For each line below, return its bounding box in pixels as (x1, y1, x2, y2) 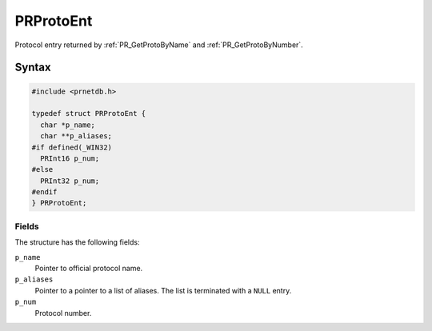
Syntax (14, 61, 51, 74)
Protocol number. (34, 308, 92, 317)
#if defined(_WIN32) (31, 142, 112, 152)
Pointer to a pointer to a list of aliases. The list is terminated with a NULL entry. (34, 285, 292, 295)
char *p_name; (40, 120, 96, 130)
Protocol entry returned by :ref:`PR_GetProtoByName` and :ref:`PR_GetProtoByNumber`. (14, 40, 303, 50)
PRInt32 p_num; (40, 176, 100, 185)
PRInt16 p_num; (40, 154, 100, 163)
